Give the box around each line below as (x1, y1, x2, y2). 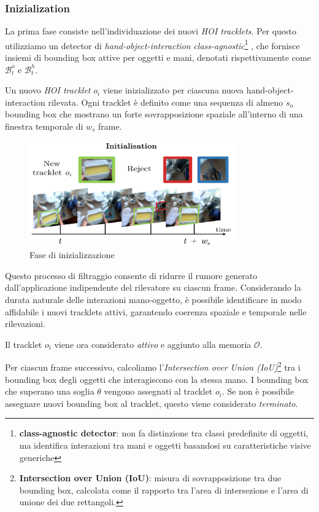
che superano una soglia (5, 385, 94, 398)
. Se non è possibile (221, 385, 294, 398)
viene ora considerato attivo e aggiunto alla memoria (54, 337, 252, 350)
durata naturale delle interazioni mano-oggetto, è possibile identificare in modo (5, 293, 302, 305)
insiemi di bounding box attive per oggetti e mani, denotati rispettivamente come (5, 51, 311, 64)
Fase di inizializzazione (29, 248, 115, 261)
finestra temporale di (5, 120, 83, 133)
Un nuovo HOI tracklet (5, 84, 91, 96)
